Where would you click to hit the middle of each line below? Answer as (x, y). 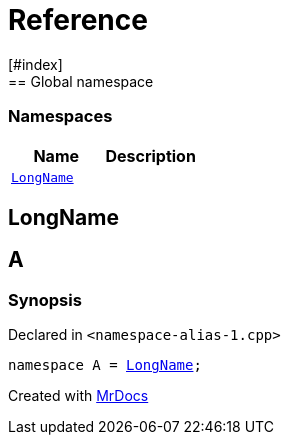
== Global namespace (81, 81)
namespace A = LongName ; (105, 365)
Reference (78, 20)
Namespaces (60, 116)
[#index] (35, 64)
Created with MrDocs (78, 396)
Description (150, 155)
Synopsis (45, 299)
